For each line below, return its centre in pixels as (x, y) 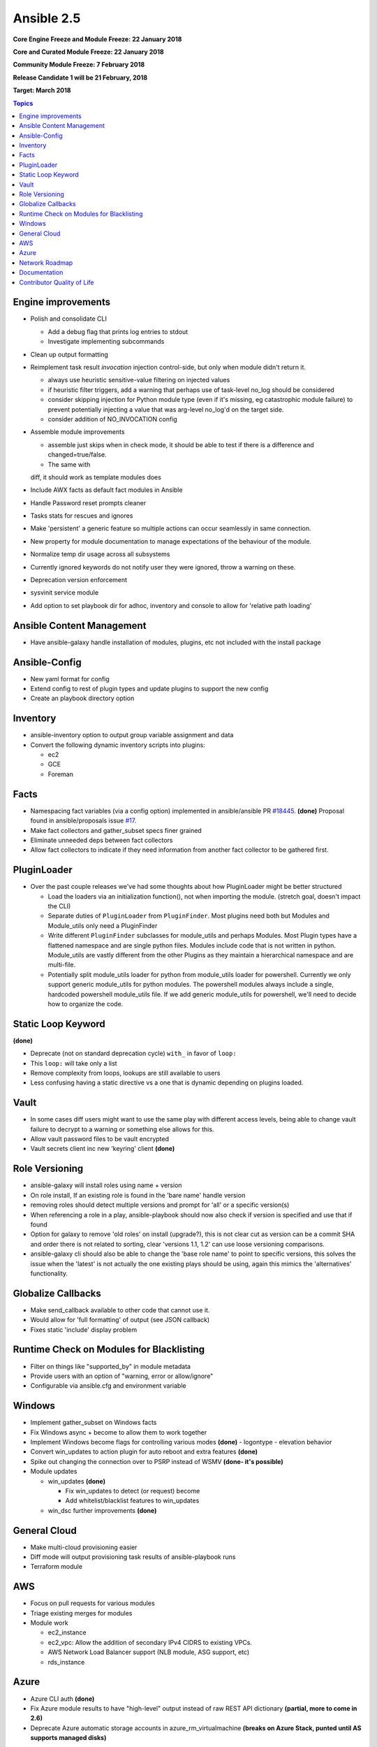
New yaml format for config (70, 679)
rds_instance (66, 1662)
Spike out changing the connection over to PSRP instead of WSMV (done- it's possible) (157, 1461)
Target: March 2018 (42, 90)
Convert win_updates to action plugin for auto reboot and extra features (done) (144, 1452)
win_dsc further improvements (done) (102, 1510)
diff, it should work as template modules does (96, 477)
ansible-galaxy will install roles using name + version (106, 1185)
